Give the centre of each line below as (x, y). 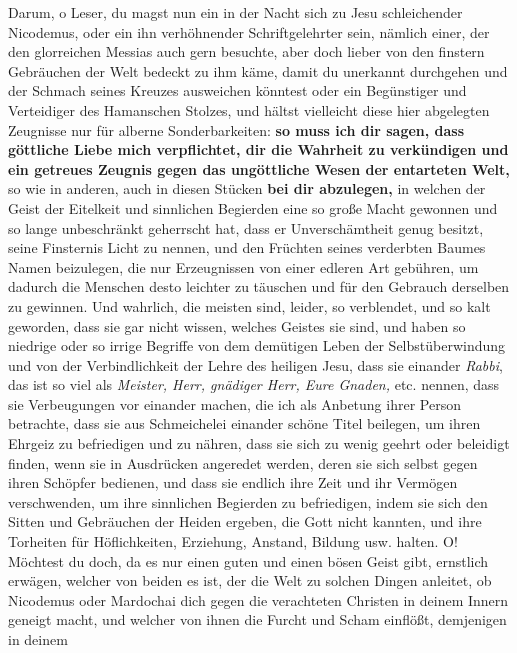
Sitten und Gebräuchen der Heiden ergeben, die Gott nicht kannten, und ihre (245, 521)
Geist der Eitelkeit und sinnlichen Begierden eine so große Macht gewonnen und (253, 207)
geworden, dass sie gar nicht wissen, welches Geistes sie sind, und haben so (237, 325)
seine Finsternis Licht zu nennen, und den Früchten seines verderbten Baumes (247, 247)
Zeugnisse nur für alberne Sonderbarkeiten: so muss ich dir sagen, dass (236, 129)
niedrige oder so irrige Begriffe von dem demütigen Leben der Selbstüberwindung (257, 345)
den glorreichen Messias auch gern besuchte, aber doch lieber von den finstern (246, 51)
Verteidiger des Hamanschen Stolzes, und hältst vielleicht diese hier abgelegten (249, 109)
